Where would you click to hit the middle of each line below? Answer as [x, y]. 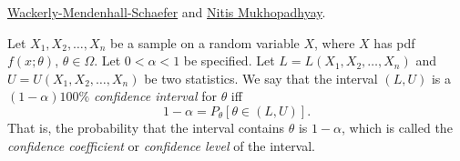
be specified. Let [229, 60]
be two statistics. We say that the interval [261, 78]
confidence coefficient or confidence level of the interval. [162, 145]
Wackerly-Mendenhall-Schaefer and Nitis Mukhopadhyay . [167, 12]
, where [335, 42]
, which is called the [397, 127]
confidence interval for [155, 96]
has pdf [394, 42]
